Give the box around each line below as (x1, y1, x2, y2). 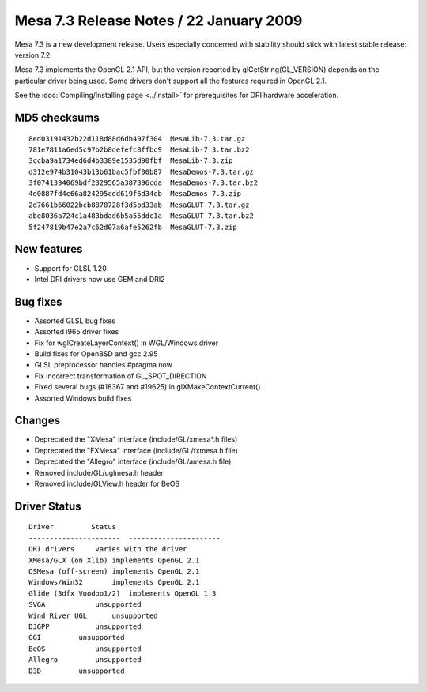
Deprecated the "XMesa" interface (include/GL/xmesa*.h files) (34, 434, 238, 444)
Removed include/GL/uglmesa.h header (34, 468, 164, 477)
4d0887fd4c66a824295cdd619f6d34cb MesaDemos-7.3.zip (28, 190, 241, 198)
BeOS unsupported (28, 644, 142, 653)
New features (14, 243, 83, 256)
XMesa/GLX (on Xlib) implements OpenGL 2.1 (28, 555, 200, 565)
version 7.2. (14, 50, 53, 59)
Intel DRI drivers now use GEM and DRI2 (34, 274, 165, 284)
